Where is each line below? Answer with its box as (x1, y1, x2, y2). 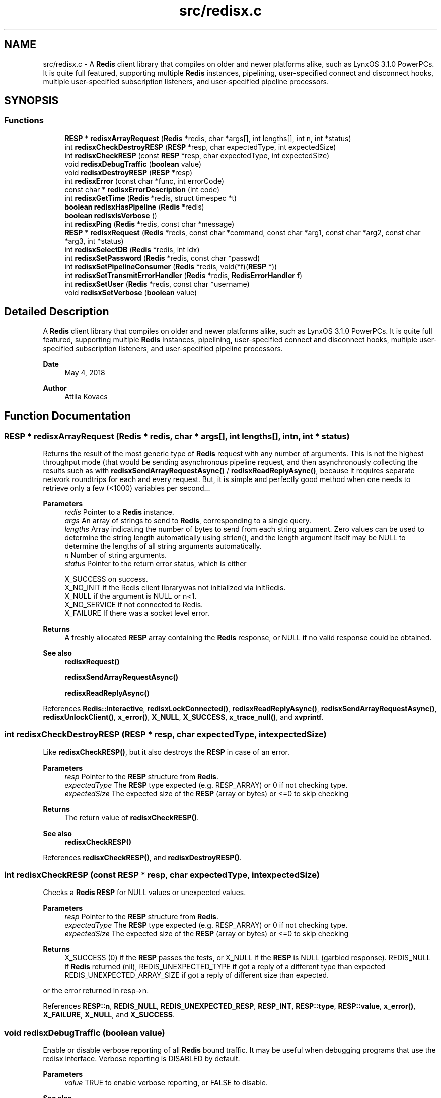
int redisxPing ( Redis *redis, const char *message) (64, 219, 235, 228)
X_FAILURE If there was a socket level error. (64, 608, 210, 617)
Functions (4, 115, 44, 126)
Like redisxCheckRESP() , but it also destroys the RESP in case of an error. (43, 747, 290, 757)
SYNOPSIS (4, 94, 59, 107)
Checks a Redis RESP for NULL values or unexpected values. (43, 888, 246, 897)
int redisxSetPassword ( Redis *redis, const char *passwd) (64, 253, 260, 262)
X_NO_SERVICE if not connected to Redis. (64, 600, 203, 609)
